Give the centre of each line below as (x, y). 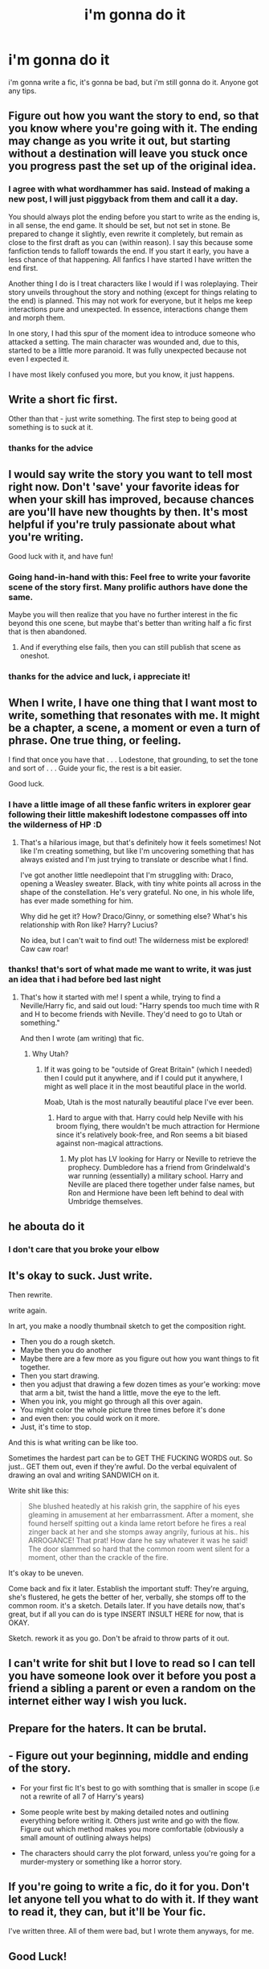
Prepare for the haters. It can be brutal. (108, 1728)
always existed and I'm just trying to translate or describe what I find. (134, 859)
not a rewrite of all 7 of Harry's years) (82, 1796)
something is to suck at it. (51, 427)
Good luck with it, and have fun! (61, 557)
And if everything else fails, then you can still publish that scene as (130, 647)
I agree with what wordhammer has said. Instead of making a (129, 189)
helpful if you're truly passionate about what (122, 524)
